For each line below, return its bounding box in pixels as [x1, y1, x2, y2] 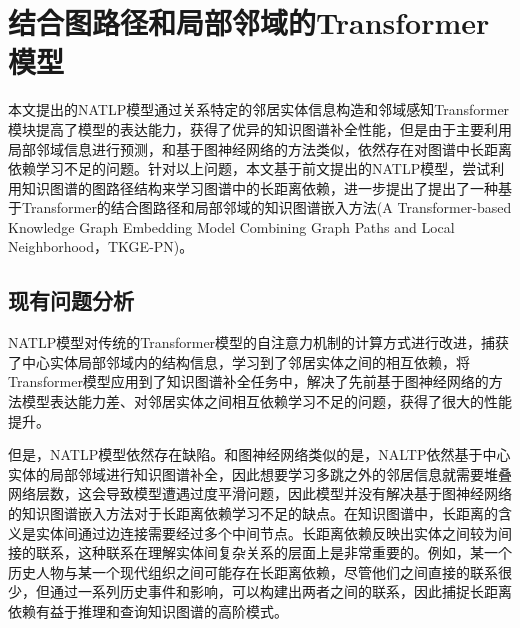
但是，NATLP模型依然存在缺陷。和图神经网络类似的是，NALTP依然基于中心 [8, 444, 511, 465]
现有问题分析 [8, 285, 134, 316]
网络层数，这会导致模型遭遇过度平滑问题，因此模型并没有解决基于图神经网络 [8, 483, 512, 504]
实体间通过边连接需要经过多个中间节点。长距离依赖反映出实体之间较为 [35, 522, 498, 543]
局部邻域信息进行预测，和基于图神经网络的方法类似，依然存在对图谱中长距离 [8, 138, 512, 159]
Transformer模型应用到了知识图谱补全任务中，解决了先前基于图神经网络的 [8, 371, 489, 392]
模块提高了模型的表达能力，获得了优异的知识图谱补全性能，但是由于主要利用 [8, 118, 512, 139]
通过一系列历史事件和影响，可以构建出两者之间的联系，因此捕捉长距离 [49, 581, 512, 602]
